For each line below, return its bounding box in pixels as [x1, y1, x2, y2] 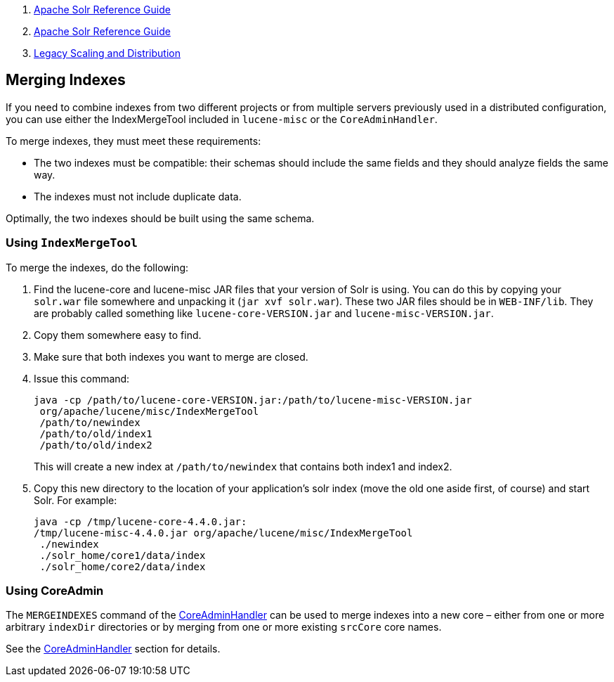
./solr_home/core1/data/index [39, 549, 206, 561]
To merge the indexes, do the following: [6, 261, 189, 274]
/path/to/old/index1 [39, 427, 152, 439]
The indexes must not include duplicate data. [34, 190, 242, 202]
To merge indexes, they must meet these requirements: [6, 134, 261, 147]
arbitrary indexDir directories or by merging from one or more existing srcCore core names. [6, 621, 442, 633]
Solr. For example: [34, 494, 117, 506]
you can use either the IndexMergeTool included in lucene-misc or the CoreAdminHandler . [6, 112, 438, 125]
